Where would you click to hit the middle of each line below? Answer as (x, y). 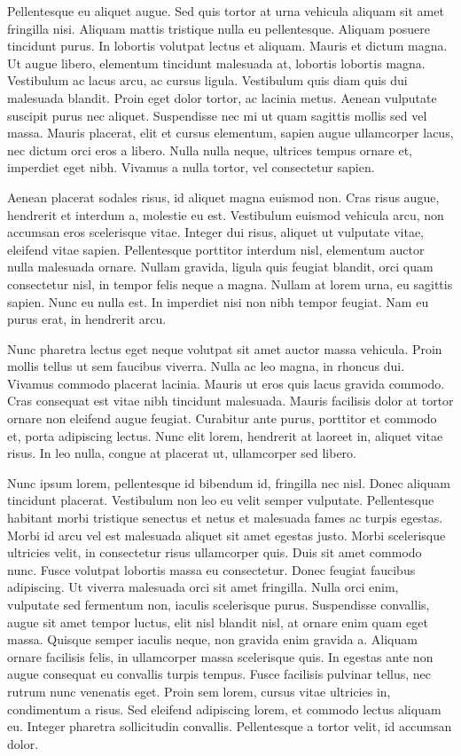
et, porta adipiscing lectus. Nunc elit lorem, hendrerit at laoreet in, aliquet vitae (225, 435)
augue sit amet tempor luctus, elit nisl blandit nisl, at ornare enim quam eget (218, 622)
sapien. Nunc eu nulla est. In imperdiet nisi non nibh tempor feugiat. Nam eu (218, 301)
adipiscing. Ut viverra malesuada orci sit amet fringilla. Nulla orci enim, (203, 587)
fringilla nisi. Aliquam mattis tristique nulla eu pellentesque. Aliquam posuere (219, 28)
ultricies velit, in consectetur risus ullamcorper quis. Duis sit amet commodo (215, 552)
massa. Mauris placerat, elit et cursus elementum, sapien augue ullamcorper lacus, (230, 133)
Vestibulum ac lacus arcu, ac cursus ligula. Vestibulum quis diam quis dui (207, 80)
